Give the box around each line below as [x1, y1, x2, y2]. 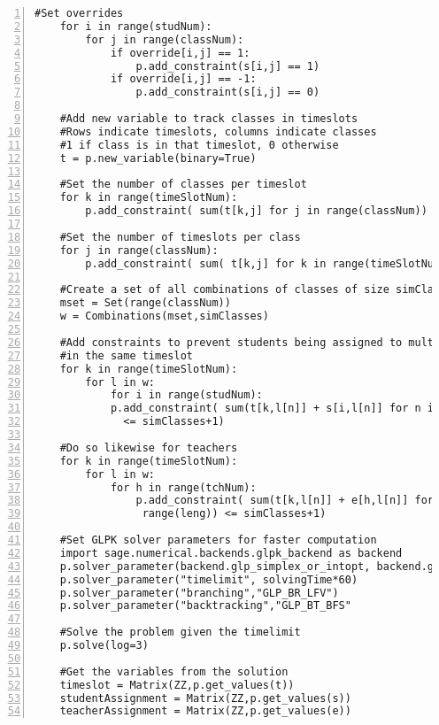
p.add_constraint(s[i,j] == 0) [135, 86, 320, 99]
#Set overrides [35, 7, 124, 19]
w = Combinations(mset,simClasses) [59, 310, 269, 323]
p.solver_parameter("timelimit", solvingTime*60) [59, 573, 358, 586]
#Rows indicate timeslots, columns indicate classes [59, 125, 377, 138]
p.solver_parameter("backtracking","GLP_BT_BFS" [59, 599, 351, 613]
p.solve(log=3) [59, 639, 149, 652]
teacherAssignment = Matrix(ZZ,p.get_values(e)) [59, 705, 351, 718]
